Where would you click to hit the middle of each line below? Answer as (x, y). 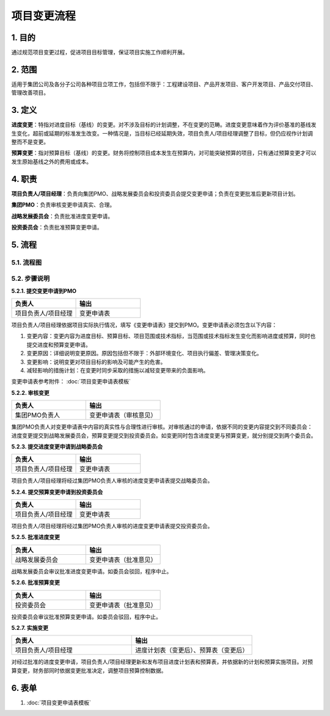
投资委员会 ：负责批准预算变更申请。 (57, 227)
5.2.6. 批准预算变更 (36, 582)
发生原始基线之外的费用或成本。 (51, 161)
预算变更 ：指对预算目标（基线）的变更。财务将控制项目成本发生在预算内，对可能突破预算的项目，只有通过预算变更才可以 (164, 153)
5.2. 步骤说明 (31, 279)
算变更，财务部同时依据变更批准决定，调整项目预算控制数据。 (89, 670)
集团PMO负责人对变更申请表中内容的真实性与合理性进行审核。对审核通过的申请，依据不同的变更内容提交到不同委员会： (162, 427)
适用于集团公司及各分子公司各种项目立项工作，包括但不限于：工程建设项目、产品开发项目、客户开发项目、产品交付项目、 (164, 84)
